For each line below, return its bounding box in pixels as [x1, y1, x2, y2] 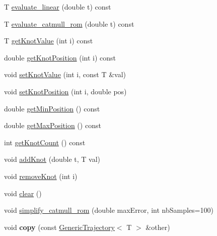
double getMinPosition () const [4, 103, 100, 113]
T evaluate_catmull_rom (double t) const [4, 18, 134, 29]
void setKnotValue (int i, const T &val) [4, 69, 126, 80]
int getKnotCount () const [4, 137, 86, 147]
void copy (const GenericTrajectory [4, 221, 115, 232]
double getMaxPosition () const [4, 120, 101, 131]
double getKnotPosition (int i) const [4, 52, 116, 63]
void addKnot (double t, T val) [4, 154, 100, 164]
